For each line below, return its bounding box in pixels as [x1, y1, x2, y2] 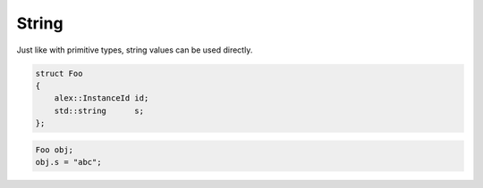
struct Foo [35, 68, 83, 78]
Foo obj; [35, 144, 74, 155]
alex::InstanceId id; [54, 94, 149, 103]
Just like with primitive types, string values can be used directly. [16, 45, 253, 55]
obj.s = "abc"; [35, 157, 102, 168]
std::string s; [54, 105, 145, 116]
